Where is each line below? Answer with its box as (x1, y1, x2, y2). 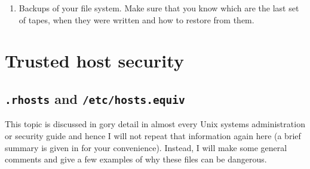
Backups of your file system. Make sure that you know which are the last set (19, 2, 299, 14)
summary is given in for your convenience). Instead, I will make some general (5, 141, 287, 153)
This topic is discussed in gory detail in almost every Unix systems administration (5, 118, 305, 130)
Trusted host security (5, 48, 184, 73)
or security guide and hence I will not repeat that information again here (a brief (5, 129, 301, 142)
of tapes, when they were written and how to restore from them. (19, 13, 254, 26)
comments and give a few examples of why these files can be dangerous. (5, 153, 267, 165)
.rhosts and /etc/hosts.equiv (5, 89, 185, 107)
